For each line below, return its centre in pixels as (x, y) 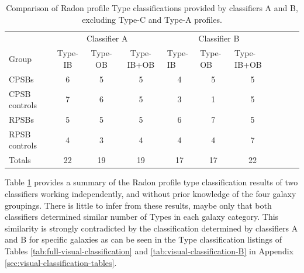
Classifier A (107, 38)
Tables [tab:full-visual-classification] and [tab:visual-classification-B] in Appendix (149, 250)
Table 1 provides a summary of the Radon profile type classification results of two (151, 182)
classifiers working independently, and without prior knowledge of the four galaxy (151, 193)
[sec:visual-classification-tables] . (61, 262)
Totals (20, 160)
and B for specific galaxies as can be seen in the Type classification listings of (144, 239)
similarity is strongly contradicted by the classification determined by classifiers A (151, 228)
